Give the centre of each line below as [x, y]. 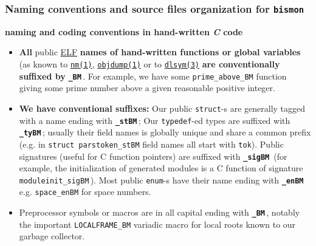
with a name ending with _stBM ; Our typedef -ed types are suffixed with [155, 120]
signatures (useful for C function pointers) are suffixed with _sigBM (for [153, 156]
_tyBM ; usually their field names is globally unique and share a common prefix [165, 132]
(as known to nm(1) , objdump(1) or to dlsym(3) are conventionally [149, 63]
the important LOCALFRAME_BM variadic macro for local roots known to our [157, 224]
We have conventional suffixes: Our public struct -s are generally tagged [162, 108]
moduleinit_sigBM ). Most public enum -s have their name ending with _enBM [161, 179]
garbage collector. [52, 236]
